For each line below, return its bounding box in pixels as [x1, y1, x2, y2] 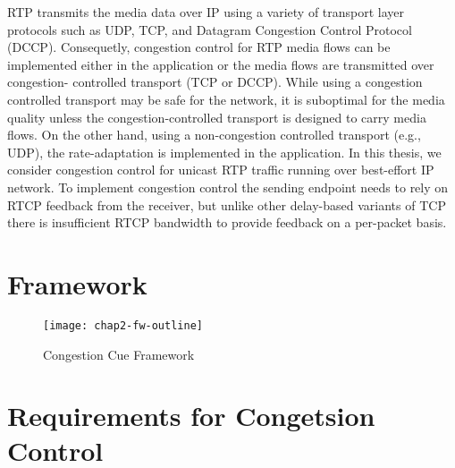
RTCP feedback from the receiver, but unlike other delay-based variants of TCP [7, 195, 446, 214]
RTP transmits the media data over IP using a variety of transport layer [7, 3, 405, 21]
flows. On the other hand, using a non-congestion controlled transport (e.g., [7, 125, 421, 144]
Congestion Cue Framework [43, 345, 195, 363]
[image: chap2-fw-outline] [43, 319, 203, 332]
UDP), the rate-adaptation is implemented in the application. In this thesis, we [7, 142, 442, 161]
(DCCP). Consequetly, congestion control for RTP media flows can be [7, 38, 391, 56]
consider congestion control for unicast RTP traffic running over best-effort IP [7, 160, 434, 179]
